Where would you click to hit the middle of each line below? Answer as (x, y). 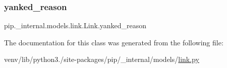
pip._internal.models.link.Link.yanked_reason (75, 25)
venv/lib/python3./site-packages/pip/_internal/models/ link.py (102, 59)
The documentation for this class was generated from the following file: (114, 42)
